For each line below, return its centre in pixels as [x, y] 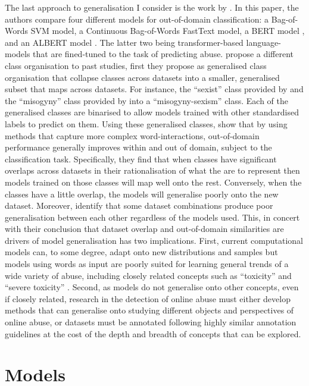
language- [263, 42]
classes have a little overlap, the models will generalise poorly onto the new [142, 194]
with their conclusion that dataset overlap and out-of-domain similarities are [144, 229]
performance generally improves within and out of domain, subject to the [138, 147]
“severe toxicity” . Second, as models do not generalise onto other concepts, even [152, 287]
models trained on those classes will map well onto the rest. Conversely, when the [153, 182]
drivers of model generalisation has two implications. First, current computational [154, 240]
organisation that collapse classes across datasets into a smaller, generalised [142, 77]
